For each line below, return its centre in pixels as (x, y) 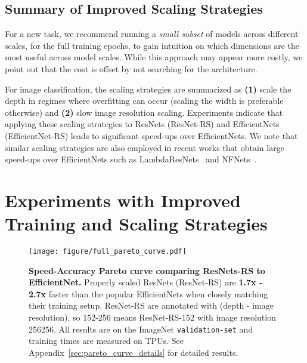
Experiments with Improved (123, 200)
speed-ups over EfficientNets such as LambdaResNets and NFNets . (131, 159)
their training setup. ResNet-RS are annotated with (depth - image (151, 305)
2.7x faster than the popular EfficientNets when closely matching (148, 293)
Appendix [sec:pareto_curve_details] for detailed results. (134, 352)
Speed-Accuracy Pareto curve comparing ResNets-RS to (147, 270)
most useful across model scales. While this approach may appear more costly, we (154, 57)
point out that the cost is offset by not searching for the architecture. (131, 68)
